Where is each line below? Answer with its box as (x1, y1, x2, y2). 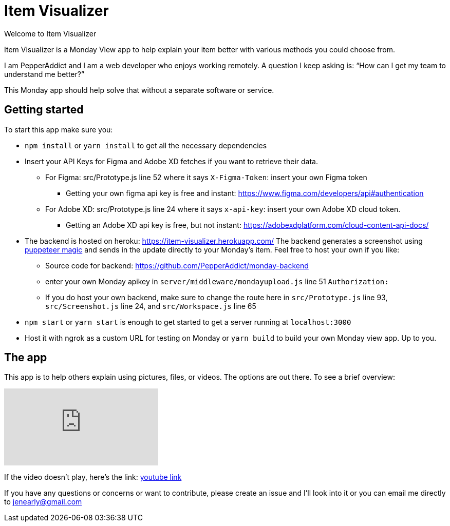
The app (4, 351, 47, 364)
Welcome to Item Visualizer (4, 29, 97, 38)
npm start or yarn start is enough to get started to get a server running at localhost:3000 (25, 317, 351, 326)
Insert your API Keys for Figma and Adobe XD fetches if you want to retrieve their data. (25, 157, 318, 166)
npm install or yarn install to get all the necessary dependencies (25, 141, 267, 150)
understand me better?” (4, 69, 85, 79)
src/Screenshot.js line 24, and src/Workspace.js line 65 (45, 301, 256, 310)
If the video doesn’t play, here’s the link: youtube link (4, 473, 182, 482)
